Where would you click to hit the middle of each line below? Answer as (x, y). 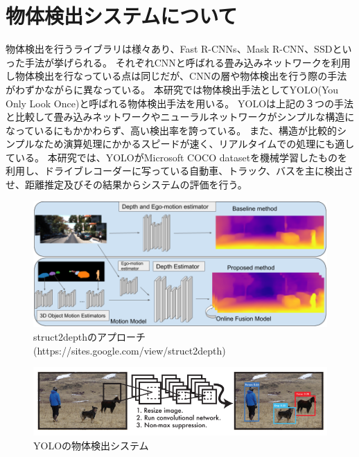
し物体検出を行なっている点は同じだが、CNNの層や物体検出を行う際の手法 (176, 76)
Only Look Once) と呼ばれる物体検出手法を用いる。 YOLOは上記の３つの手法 (180, 103)
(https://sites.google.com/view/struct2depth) (130, 350)
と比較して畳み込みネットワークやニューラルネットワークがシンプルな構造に (180, 117)
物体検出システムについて (122, 16)
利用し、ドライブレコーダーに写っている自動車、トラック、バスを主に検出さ (180, 171)
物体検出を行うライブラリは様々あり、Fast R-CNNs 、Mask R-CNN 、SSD (169, 49)
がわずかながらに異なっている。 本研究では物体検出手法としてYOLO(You (172, 89)
